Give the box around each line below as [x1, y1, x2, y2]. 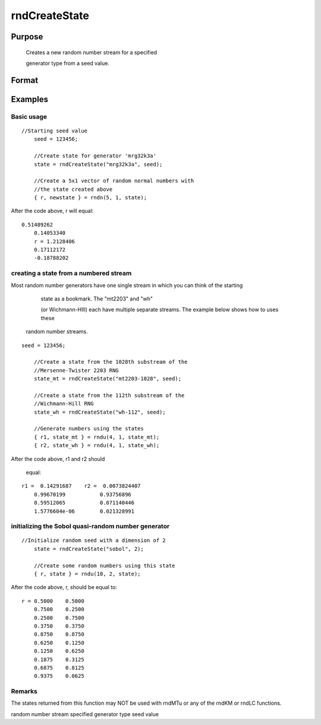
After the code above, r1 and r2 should [11, 455, 105, 462]
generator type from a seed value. [26, 60, 110, 67]
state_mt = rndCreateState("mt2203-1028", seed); [33, 376, 181, 382]
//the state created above [33, 185, 113, 193]
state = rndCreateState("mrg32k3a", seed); [33, 161, 163, 168]
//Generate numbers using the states [33, 425, 144, 432]
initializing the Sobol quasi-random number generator [11, 522, 170, 531]
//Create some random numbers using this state [33, 562, 175, 569]
